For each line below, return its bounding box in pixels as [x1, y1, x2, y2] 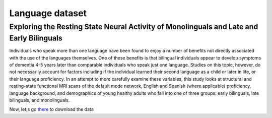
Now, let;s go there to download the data [9, 106, 94, 112]
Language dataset [9, 8, 87, 19]
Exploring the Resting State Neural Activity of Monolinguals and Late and [9, 22, 258, 31]
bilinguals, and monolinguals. [9, 97, 70, 103]
